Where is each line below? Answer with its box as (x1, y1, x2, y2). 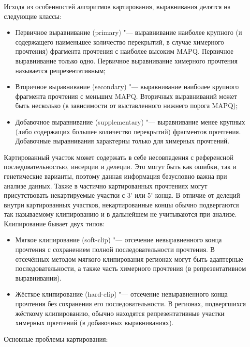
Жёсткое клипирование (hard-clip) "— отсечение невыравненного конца (15, 289, 228, 299)
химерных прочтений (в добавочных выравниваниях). (15, 317, 174, 328)
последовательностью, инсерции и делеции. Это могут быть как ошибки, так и (4, 161, 237, 172)
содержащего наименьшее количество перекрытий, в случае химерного (15, 36, 224, 47)
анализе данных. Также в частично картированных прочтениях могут (4, 180, 207, 190)
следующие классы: (4, 11, 61, 21)
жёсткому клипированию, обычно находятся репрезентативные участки (15, 308, 225, 318)
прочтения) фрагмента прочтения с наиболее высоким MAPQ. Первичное (15, 46, 234, 56)
